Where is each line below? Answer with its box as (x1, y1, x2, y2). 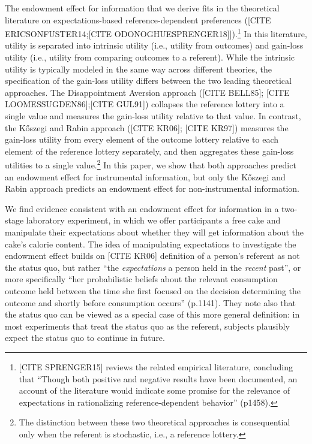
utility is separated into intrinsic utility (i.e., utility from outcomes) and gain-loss (5, 39, 304, 52)
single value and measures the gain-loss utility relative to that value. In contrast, (5, 110, 301, 122)
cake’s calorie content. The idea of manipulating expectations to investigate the (5, 237, 296, 250)
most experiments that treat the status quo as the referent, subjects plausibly (5, 319, 290, 332)
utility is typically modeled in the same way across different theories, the (5, 62, 272, 75)
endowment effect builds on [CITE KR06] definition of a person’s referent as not (5, 249, 300, 262)
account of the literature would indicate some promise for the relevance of (19, 384, 290, 397)
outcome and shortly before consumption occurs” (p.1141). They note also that (5, 296, 296, 309)
